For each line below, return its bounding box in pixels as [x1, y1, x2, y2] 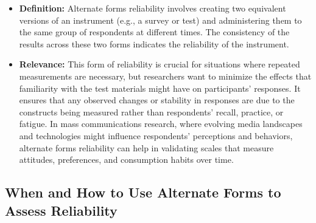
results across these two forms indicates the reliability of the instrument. [19, 37, 289, 50]
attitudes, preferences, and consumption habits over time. [19, 153, 234, 166]
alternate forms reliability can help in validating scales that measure [19, 141, 274, 154]
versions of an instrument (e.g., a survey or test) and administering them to [19, 13, 302, 26]
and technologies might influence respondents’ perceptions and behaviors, [19, 129, 293, 142]
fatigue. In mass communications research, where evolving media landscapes [19, 117, 303, 130]
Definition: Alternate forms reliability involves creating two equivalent [19, 2, 286, 14]
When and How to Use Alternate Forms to [5, 183, 281, 202]
